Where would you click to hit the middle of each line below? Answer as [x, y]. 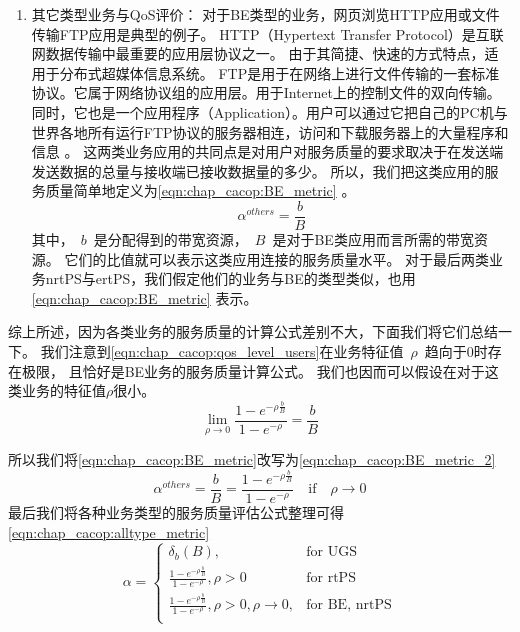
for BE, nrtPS [349, 605]
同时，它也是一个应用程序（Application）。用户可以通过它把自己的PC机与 [269, 111]
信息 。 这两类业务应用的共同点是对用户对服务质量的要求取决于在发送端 [267, 151]
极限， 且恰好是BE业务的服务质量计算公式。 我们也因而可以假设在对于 [253, 370]
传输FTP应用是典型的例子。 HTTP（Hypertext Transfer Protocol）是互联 [267, 33]
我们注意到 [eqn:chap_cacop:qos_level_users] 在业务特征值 [222, 350]
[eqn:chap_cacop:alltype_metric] [109, 531]
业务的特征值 [63, 390]
